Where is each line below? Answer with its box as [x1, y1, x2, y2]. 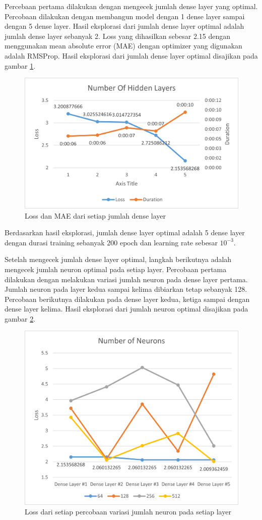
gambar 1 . [5, 60, 36, 71]
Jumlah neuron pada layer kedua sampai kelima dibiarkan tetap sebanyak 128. [5, 284, 247, 294]
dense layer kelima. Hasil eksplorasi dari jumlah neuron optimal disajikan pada [5, 303, 248, 314]
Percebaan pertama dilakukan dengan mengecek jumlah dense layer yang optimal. [5, 1, 258, 11]
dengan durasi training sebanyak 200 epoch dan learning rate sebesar [5, 237, 218, 247]
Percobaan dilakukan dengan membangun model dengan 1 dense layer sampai [5, 11, 245, 21]
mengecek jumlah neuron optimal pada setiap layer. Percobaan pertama [5, 264, 227, 274]
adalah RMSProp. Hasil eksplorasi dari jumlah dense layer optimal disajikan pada [5, 50, 258, 61]
